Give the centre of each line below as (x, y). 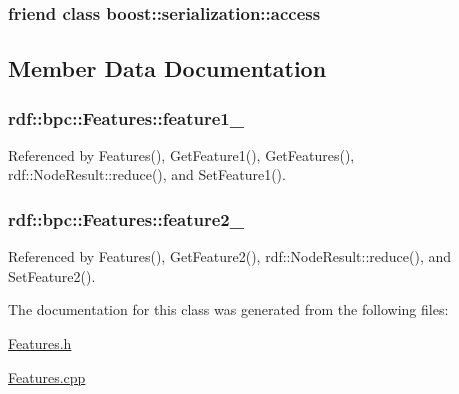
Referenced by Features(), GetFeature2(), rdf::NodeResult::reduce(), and (230, 256)
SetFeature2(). (52, 275)
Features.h (40, 343)
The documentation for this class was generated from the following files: (228, 309)
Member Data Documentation (167, 68)
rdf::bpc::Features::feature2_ (126, 218)
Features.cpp (47, 376)
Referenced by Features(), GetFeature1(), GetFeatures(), (181, 154)
